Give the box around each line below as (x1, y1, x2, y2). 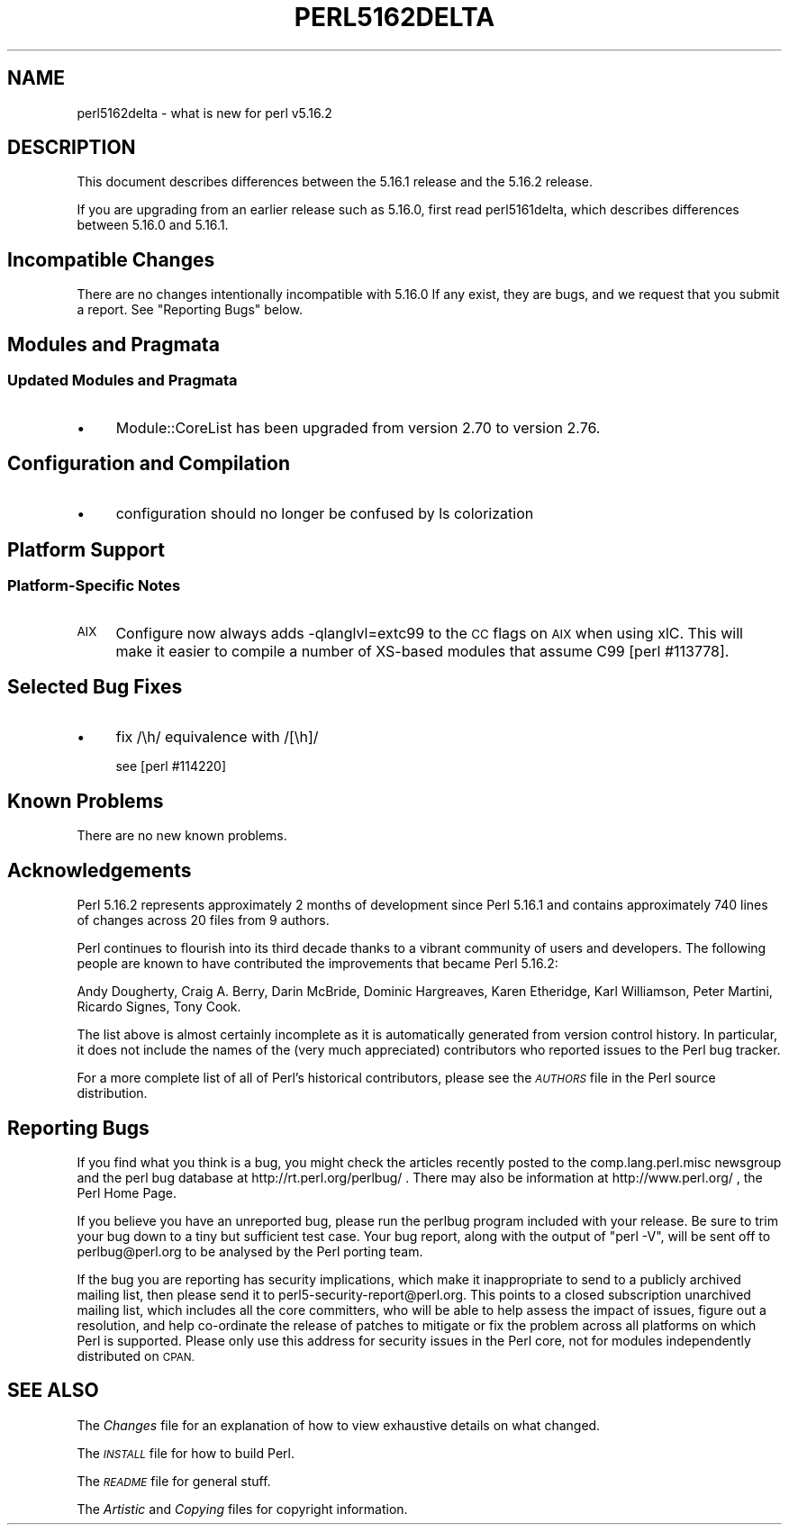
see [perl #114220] (115, 758, 227, 775)
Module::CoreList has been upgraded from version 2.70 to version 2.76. (115, 418, 601, 437)
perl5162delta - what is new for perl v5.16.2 (77, 104, 332, 121)
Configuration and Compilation (7, 451, 291, 475)
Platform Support (7, 538, 165, 561)
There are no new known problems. (77, 828, 287, 844)
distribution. (77, 1085, 148, 1101)
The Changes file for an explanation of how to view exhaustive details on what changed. (77, 1417, 601, 1433)
